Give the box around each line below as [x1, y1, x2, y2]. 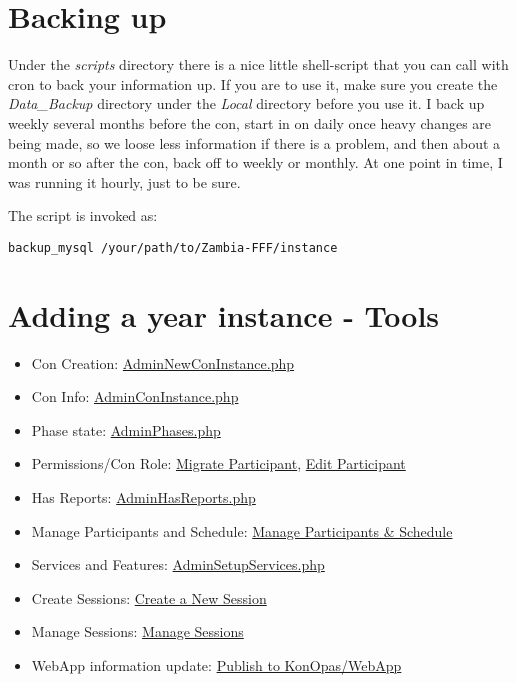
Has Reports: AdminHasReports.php [31, 487, 256, 508]
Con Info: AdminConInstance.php [31, 386, 239, 407]
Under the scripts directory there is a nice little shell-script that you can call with [8, 54, 509, 75]
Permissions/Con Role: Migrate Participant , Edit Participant [31, 453, 406, 474]
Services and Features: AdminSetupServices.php [31, 554, 325, 575]
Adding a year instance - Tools [8, 294, 440, 335]
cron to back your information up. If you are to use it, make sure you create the [8, 73, 498, 94]
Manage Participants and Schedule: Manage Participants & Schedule [31, 520, 453, 541]
